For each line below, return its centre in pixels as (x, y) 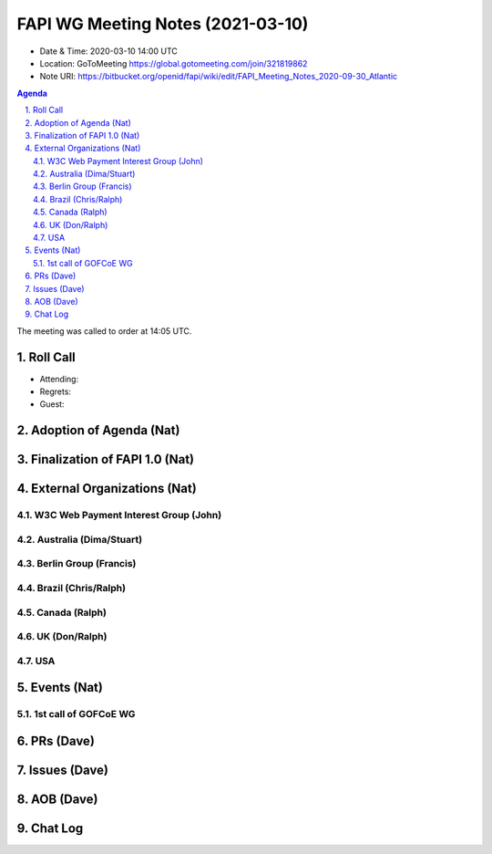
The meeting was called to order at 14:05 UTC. (104, 331)
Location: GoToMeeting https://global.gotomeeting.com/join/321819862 (174, 63)
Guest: (52, 404)
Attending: (59, 379)
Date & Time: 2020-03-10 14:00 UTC (108, 51)
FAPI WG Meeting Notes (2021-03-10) (163, 24)
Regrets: (56, 391)
